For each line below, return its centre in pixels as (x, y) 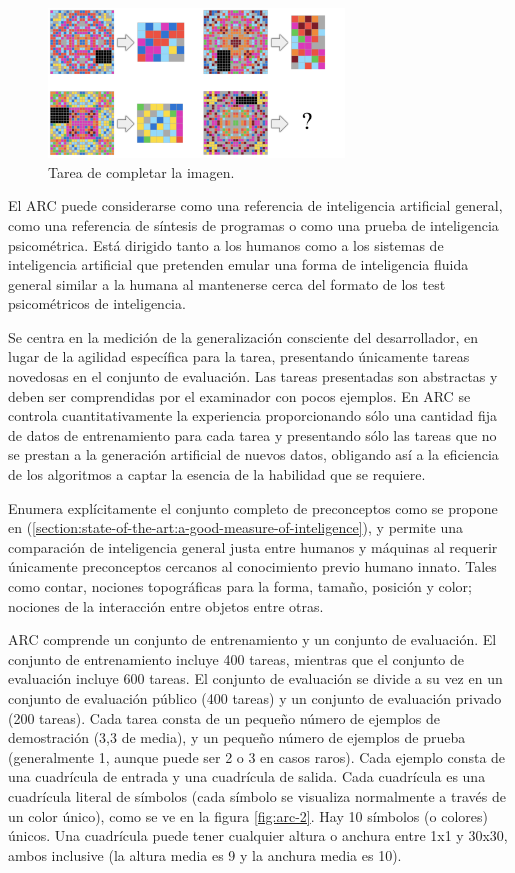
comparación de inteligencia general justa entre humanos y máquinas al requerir (253, 546)
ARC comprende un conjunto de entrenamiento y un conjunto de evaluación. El (252, 639)
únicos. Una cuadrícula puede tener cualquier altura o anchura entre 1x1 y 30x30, (258, 835)
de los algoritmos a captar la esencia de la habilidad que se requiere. (217, 474)
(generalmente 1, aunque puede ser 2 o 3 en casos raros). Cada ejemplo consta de (257, 756)
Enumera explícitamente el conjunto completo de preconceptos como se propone (253, 507)
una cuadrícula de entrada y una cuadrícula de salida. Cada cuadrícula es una (247, 776)
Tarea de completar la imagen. (141, 171)
